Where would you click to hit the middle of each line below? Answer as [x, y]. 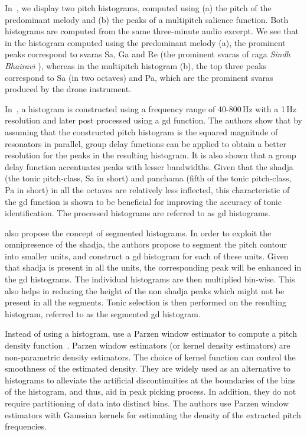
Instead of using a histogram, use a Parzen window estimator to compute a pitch [151, 333]
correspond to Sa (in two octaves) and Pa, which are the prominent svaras [139, 77]
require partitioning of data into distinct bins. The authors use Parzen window [147, 403]
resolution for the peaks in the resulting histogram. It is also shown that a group [151, 155]
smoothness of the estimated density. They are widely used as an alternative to [148, 368]
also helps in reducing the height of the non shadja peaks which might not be [145, 290]
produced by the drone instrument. [68, 89]
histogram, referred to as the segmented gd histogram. [103, 313]
